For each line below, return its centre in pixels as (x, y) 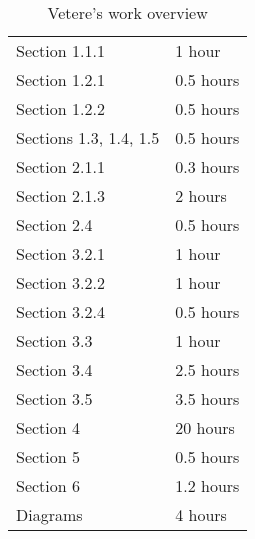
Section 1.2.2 (60, 108)
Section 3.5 (54, 398)
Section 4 (48, 427)
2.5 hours (207, 369)
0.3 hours (207, 166)
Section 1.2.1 (60, 79)
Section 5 (48, 456)
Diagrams (49, 514)
